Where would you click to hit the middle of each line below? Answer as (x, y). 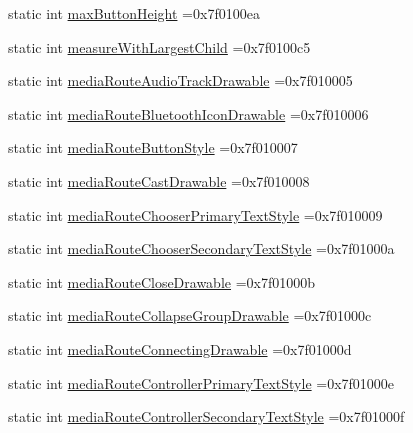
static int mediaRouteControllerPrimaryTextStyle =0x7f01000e (201, 382)
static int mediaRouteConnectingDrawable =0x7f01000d (180, 348)
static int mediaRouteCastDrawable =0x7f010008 (159, 180)
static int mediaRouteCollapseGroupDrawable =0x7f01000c (190, 315)
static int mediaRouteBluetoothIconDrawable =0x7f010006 (188, 113)
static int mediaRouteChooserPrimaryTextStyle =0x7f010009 (195, 214)
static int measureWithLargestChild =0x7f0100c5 (159, 46)
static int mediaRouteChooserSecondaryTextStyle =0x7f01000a (201, 248)
